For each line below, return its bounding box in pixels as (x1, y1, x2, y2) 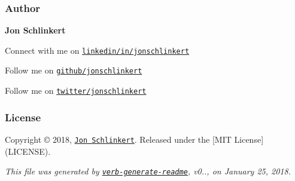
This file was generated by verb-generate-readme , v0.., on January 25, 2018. (5, 165, 291, 177)
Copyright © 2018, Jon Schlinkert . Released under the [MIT (5, 133, 232, 145)
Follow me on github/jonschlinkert (5, 64, 142, 76)
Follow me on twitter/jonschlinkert (5, 84, 147, 97)
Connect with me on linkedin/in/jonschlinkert (5, 44, 190, 56)
